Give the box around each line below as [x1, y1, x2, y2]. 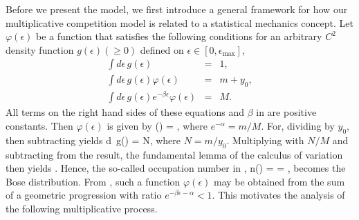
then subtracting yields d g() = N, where [6, 132, 181, 147]
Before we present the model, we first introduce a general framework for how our [6, 2, 348, 16]
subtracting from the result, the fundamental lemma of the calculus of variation [6, 147, 343, 161]
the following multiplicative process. [6, 201, 158, 215]
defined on [140, 42, 184, 57]
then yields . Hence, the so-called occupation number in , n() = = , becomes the [6, 161, 346, 175]
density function [6, 42, 74, 57]
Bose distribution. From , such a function [6, 174, 181, 188]
